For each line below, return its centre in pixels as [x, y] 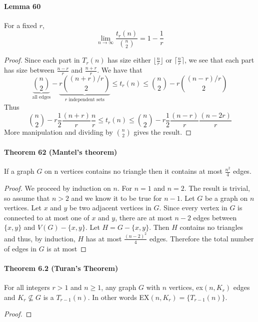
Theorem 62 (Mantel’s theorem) [61, 152]
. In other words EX [118, 297]
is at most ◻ [66, 248]
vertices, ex [186, 287]
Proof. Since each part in [42, 60]
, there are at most [144, 217]
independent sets [86, 99]
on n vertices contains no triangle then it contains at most [133, 171]
